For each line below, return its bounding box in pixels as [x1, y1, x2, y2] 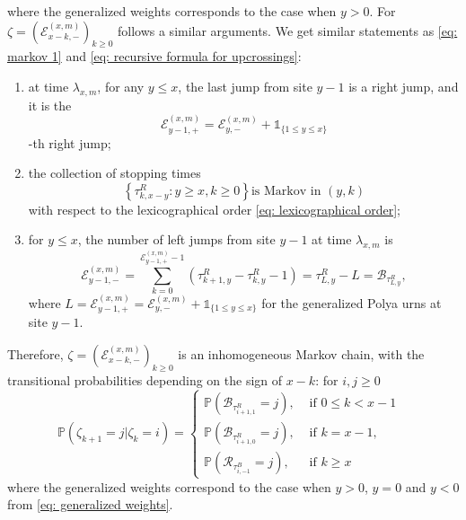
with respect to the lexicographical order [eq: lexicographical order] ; [28, 199, 400, 218]
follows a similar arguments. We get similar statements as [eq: [117, 21, 458, 40]
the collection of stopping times [28, 163, 201, 182]
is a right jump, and [348, 76, 459, 95]
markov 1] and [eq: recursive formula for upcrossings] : [7, 47, 302, 66]
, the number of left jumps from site [77, 230, 276, 249]
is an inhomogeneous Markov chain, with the [178, 344, 425, 363]
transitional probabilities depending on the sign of [7, 370, 283, 389]
